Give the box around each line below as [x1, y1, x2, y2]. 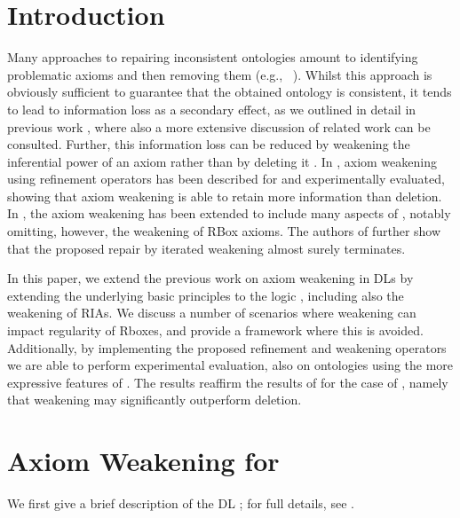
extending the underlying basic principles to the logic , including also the [7, 286, 404, 304]
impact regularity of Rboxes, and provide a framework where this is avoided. [7, 321, 424, 340]
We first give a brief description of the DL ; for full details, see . [7, 494, 354, 513]
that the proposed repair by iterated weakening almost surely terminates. [7, 239, 406, 257]
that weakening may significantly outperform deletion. [7, 390, 302, 409]
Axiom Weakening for [7, 443, 280, 479]
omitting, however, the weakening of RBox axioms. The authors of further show [7, 222, 441, 240]
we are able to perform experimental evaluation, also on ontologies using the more [7, 356, 454, 374]
